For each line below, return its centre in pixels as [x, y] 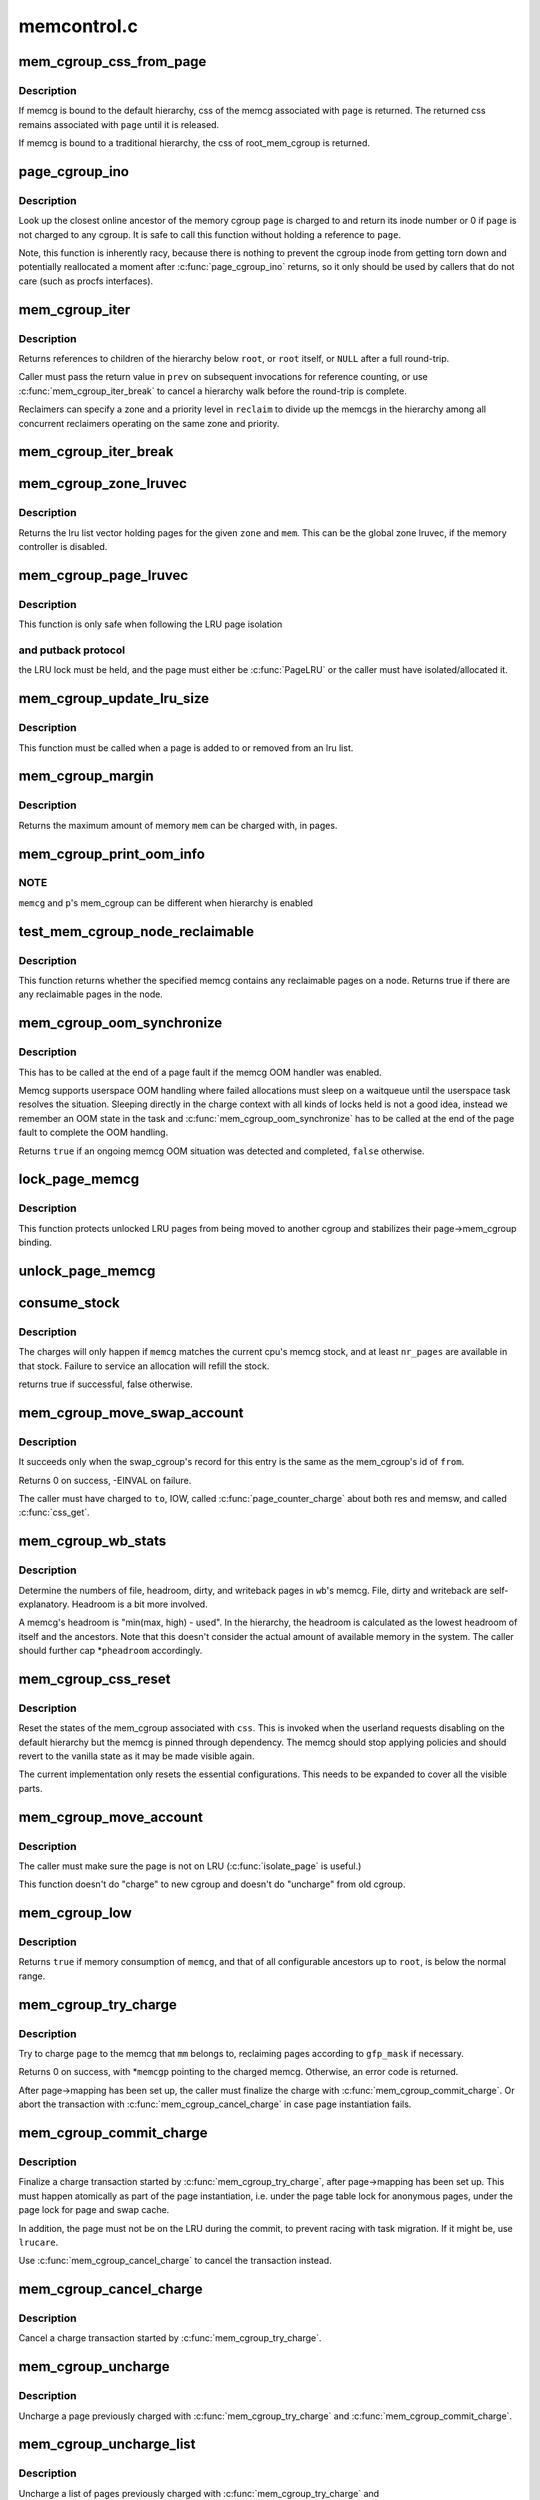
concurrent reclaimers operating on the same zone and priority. [149, 423]
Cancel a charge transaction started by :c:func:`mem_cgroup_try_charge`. [170, 2338]
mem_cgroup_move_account [111, 1816]
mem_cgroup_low [75, 1913]
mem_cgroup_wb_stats [92, 1541]
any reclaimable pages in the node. [91, 994]
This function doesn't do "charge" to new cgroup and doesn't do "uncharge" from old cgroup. [212, 1884]
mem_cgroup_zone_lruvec [102, 483]
